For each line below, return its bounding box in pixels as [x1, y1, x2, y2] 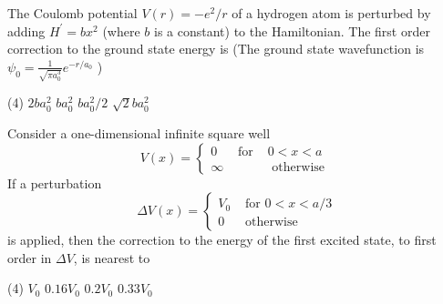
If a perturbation [7, 173, 102, 192]
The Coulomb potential [7, 4, 138, 22]
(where [102, 21, 140, 40]
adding [7, 21, 46, 40]
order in [7, 248, 52, 267]
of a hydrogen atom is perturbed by [232, 4, 431, 22]
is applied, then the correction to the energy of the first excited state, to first [7, 230, 437, 249]
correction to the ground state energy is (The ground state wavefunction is [7, 39, 425, 58]
